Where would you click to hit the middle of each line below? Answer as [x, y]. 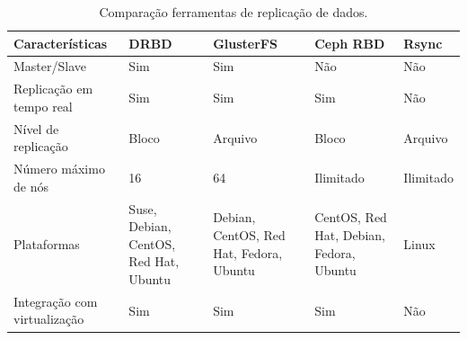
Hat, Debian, [350, 234]
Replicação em [53, 89]
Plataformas [47, 243]
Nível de [36, 128]
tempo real [43, 106]
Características [61, 43]
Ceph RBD [350, 43]
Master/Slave [50, 66]
